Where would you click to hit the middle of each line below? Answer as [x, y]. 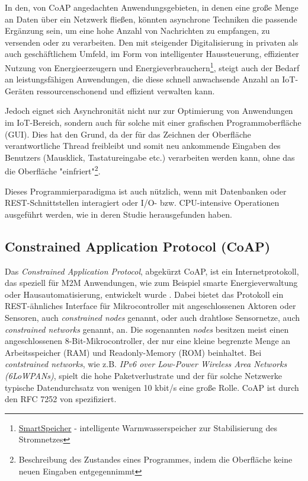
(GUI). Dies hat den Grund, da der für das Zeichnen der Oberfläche [128, 134]
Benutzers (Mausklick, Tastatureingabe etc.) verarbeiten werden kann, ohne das [150, 157]
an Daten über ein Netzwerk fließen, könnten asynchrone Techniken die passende [151, 19]
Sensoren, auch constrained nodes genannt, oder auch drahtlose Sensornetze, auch [153, 317]
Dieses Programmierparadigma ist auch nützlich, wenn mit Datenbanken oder [146, 191]
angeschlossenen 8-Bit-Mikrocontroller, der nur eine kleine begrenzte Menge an [148, 341]
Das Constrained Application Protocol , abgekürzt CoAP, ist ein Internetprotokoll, [152, 271]
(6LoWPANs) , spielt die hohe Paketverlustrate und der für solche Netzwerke [143, 375]
